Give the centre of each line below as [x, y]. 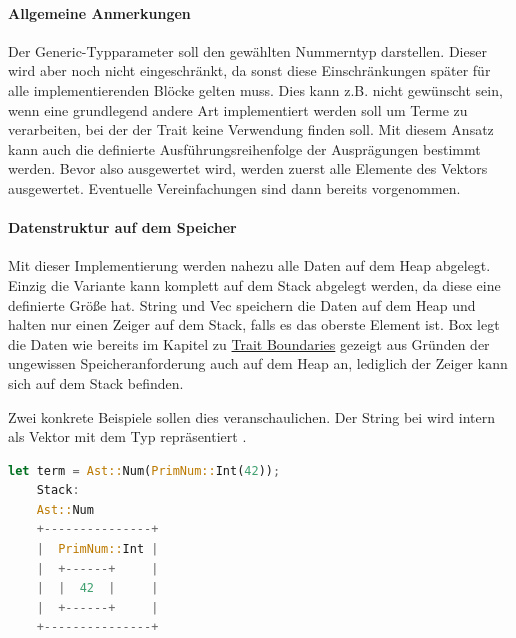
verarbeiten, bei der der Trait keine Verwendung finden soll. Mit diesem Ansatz [251, 129]
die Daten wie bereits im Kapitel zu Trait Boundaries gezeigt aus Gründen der [249, 343]
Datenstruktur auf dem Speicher [122, 227]
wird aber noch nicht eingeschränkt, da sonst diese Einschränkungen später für [249, 70]
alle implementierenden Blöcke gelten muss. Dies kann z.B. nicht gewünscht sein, [255, 89]
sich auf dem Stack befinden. [96, 382]
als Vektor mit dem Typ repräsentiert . [127, 436]
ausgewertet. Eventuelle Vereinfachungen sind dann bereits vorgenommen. [234, 187]
